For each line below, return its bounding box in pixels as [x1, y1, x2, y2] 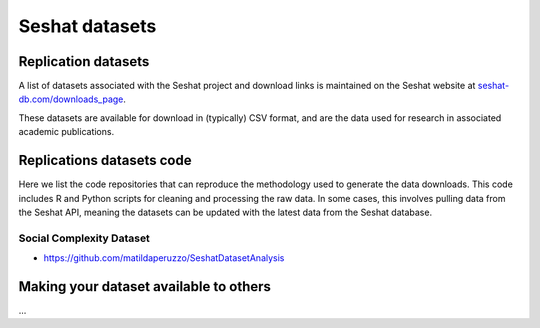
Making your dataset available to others [18, 278, 272, 295]
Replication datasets [18, 53, 150, 70]
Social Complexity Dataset [18, 231, 150, 245]
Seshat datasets [18, 15, 157, 37]
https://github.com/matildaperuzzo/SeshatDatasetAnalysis [43, 252, 285, 264]
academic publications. [18, 126, 115, 138]
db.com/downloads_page [18, 93, 124, 105]
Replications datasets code [18, 152, 192, 169]
